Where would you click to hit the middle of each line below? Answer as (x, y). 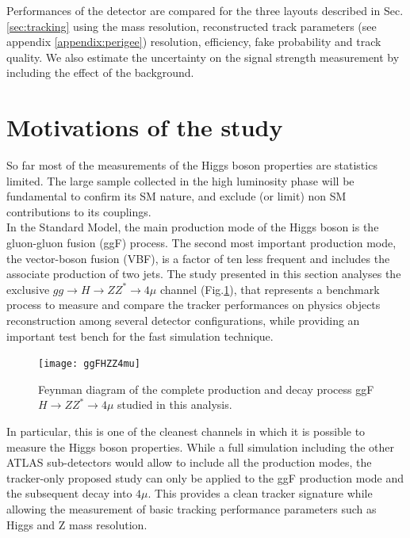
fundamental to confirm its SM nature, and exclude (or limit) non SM (176, 196)
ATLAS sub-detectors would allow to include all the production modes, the (189, 462)
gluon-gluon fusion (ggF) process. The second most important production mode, (201, 243)
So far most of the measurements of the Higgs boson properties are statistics (192, 165)
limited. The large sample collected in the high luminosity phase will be (180, 180)
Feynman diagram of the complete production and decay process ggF (206, 389)
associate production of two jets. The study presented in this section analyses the (204, 274)
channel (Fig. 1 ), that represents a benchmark (270, 289)
